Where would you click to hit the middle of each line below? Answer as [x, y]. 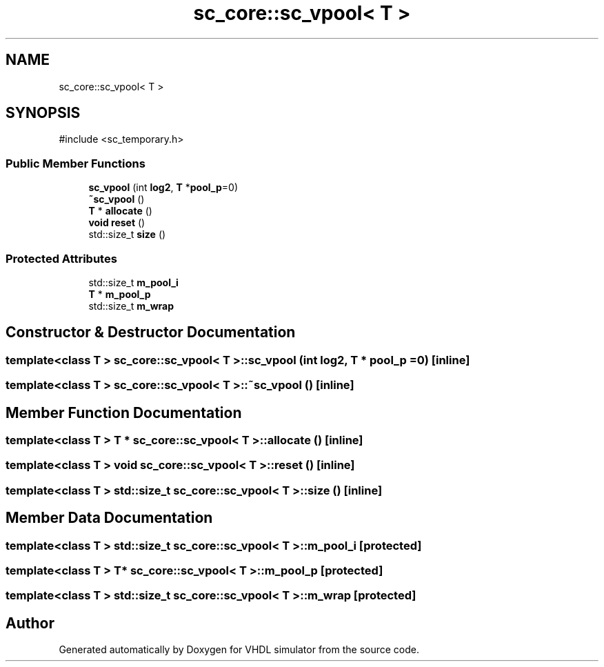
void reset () [117, 223]
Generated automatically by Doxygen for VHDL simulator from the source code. [239, 650]
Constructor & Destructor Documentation [151, 332]
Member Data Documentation [109, 518]
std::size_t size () [127, 235]
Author [30, 623]
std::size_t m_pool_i [133, 282]
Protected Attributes [61, 258]
